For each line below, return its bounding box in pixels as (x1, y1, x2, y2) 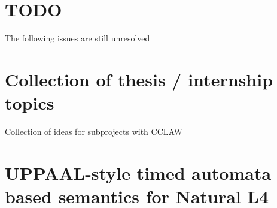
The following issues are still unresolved (5, 32, 150, 44)
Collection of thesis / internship (5, 67, 273, 91)
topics (5, 91, 54, 115)
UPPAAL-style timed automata (5, 160, 272, 185)
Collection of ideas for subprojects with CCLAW (5, 125, 182, 138)
